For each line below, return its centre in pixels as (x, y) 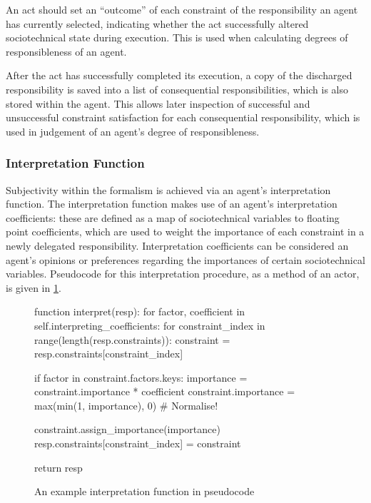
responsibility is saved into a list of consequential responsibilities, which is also (177, 89)
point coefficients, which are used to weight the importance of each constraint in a (185, 232)
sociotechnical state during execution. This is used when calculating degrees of (177, 37)
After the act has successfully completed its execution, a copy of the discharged (179, 75)
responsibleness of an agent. (66, 51)
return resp (59, 467)
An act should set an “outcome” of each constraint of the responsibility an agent (182, 9)
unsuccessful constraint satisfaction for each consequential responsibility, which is (183, 117)
